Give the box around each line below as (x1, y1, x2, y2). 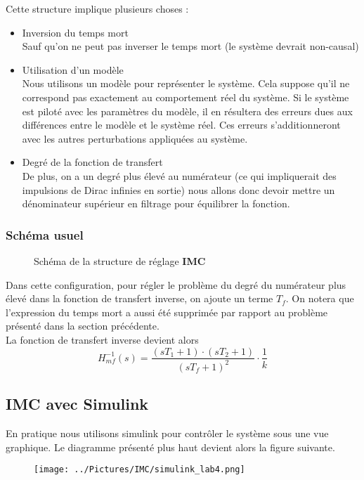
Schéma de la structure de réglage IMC (34, 253, 206, 268)
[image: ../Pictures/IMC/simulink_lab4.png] (34, 465, 245, 475)
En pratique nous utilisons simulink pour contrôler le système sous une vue (6, 426, 329, 441)
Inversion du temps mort (22, 25, 129, 39)
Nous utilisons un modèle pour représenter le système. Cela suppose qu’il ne (22, 76, 350, 91)
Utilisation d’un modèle (22, 62, 124, 77)
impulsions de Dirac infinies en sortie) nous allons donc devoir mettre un (22, 182, 335, 197)
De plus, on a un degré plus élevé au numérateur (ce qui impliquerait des (22, 168, 337, 183)
